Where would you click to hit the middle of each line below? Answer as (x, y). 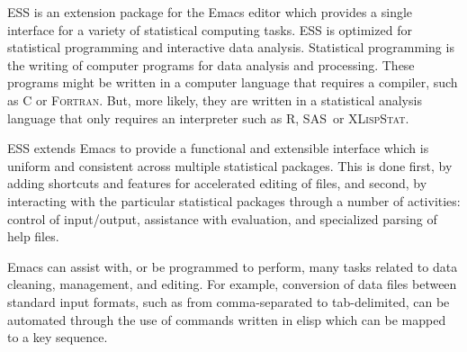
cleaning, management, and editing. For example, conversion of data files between (232, 284)
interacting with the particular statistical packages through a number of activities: (234, 200)
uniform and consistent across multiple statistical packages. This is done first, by (230, 165)
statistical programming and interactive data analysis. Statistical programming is (231, 47)
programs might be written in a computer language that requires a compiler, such (233, 82)
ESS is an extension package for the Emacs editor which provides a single (210, 12)
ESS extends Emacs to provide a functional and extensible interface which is (218, 148)
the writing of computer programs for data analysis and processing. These (211, 64)
